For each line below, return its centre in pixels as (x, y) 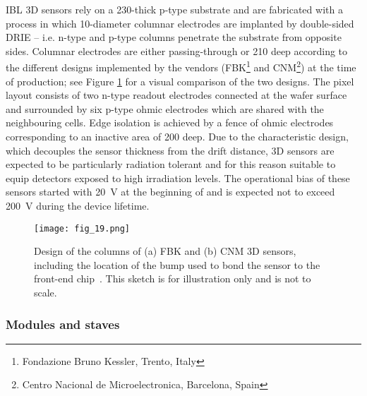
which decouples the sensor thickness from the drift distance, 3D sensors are (170, 150)
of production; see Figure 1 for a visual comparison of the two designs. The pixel (180, 81)
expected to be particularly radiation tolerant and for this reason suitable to (171, 164)
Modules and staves (63, 324)
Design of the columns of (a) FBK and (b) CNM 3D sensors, (165, 251)
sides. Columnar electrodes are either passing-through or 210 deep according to (177, 50)
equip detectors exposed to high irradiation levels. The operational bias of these (178, 178)
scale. (46, 292)
